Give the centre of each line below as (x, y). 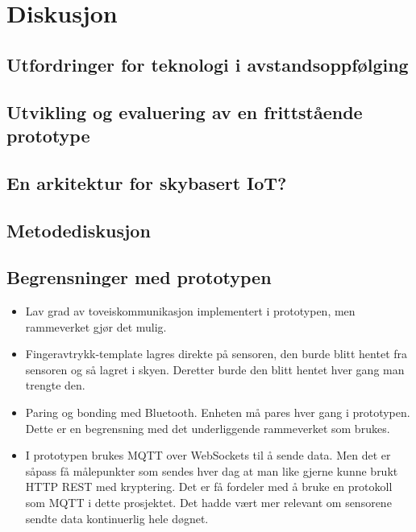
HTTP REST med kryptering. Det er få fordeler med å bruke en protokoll (209, 487)
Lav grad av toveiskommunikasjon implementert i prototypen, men (190, 311)
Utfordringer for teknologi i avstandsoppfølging (208, 64)
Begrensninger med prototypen (139, 277)
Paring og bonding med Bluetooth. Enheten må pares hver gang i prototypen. (218, 412)
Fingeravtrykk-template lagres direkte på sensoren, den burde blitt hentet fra (216, 354)
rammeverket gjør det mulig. (96, 326)
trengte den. (55, 385)
